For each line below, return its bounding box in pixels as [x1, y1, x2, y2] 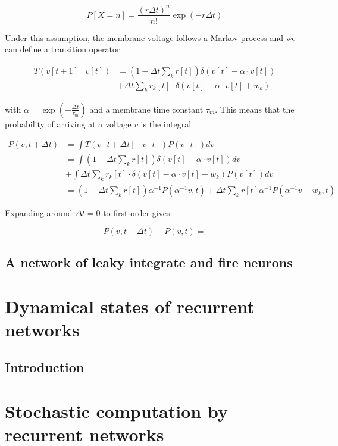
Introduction [5, 358, 84, 376]
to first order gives [103, 207, 170, 219]
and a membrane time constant [89, 102, 204, 115]
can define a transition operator [5, 43, 120, 55]
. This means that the [215, 102, 295, 115]
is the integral [140, 117, 192, 130]
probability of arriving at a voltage [5, 117, 132, 130]
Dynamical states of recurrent [5, 294, 255, 318]
